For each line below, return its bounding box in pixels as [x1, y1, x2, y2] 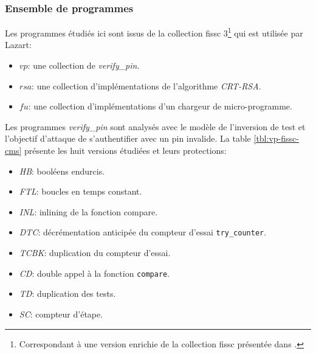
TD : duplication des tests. [19, 287, 116, 300]
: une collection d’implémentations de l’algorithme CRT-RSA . [32, 79, 261, 92]
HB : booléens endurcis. [19, 164, 105, 177]
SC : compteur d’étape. [19, 307, 103, 320]
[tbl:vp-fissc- [253, 132, 299, 145]
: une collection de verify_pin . [27, 59, 140, 72]
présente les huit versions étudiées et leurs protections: [24, 144, 227, 157]
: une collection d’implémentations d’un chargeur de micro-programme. [28, 100, 292, 113]
